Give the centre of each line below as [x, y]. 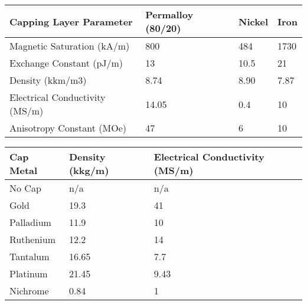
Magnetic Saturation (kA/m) [70, 46]
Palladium [30, 222]
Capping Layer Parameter [71, 21]
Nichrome [29, 291]
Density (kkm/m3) [48, 80]
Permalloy [169, 14]
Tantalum [30, 256]
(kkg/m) [89, 170]
